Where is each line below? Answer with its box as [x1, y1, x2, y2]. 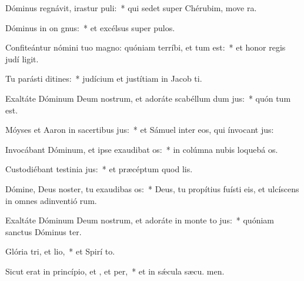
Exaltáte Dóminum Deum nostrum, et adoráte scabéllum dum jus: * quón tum [5, 92, 291, 104]
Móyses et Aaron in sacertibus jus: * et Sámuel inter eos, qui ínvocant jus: [5, 123, 274, 136]
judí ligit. [5, 52, 39, 65]
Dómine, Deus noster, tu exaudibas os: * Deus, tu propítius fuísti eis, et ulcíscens [5, 182, 299, 195]
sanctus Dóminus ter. [5, 225, 82, 237]
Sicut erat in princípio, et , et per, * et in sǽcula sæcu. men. [5, 265, 225, 277]
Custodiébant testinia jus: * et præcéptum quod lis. [5, 163, 193, 175]
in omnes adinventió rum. [5, 194, 97, 206]
